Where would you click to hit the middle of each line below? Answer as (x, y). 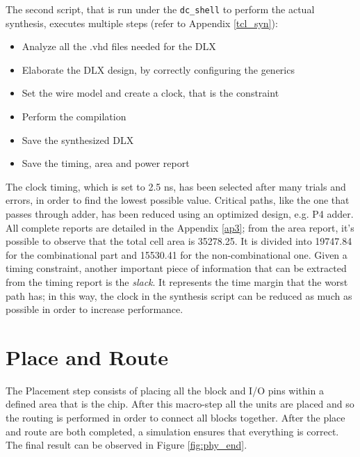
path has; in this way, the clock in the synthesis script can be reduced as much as (179, 295)
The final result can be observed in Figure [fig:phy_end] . (126, 445)
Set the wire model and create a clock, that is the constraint (150, 93)
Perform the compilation (74, 117)
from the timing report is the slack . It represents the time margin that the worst (177, 281)
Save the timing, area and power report (106, 163)
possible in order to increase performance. (95, 309)
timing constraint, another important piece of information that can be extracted (176, 268)
